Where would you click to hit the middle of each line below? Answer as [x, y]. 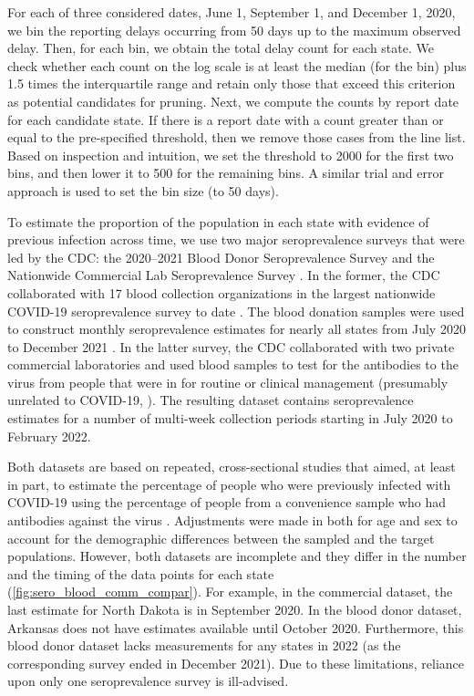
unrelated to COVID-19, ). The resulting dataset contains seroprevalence [211, 400]
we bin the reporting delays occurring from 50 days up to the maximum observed [234, 30]
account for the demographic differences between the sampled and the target [221, 538]
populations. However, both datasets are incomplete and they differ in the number [237, 556]
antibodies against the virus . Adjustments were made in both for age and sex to [232, 520]
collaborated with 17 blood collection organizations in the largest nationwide [222, 292]
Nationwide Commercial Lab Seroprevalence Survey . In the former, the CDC [224, 275]
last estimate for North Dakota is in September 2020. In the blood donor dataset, [235, 609]
